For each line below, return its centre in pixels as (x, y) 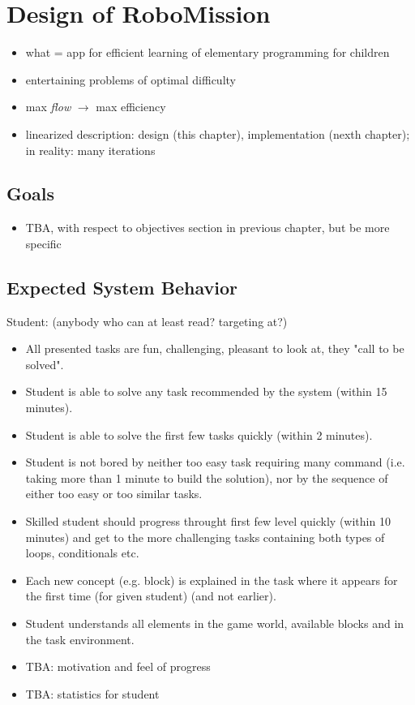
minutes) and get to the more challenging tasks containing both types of (205, 537)
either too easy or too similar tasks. (114, 494)
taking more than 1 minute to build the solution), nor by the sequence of (207, 477)
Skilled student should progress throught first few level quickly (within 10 (208, 521)
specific (43, 243)
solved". (45, 364)
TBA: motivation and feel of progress (118, 666)
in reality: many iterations (90, 150)
